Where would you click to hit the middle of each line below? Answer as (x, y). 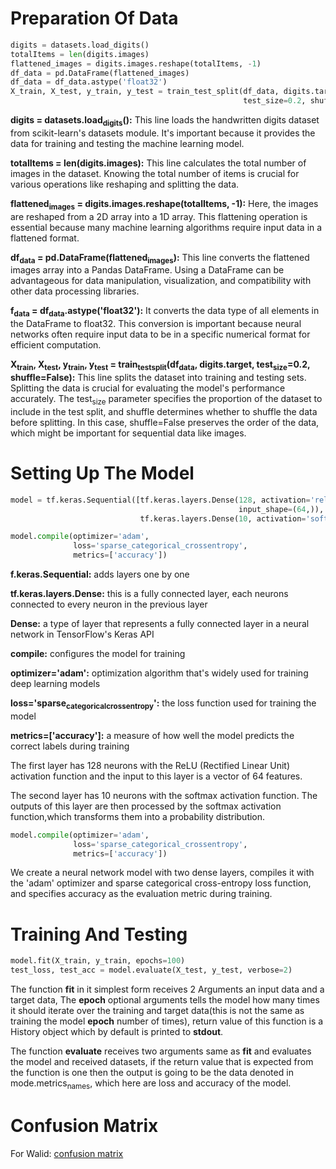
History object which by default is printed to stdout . (117, 1032)
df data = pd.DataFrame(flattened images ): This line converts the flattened (160, 258)
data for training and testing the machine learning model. (127, 143)
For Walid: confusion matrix (67, 1153)
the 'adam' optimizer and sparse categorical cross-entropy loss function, (161, 883)
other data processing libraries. (75, 291)
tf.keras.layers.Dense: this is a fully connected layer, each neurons (149, 594)
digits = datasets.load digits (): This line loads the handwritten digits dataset (165, 121)
